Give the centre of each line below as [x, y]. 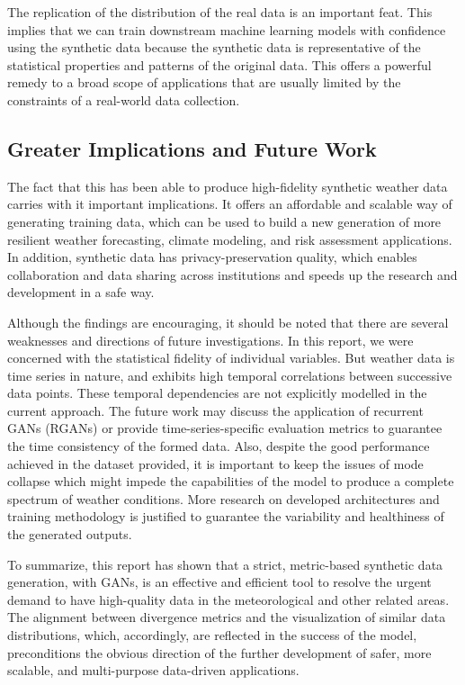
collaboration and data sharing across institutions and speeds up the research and [232, 274]
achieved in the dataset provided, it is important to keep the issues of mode [215, 463]
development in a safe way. [81, 292]
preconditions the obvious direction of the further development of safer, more [219, 652]
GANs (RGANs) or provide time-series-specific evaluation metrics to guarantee [225, 428]
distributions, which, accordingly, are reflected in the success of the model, [212, 635]
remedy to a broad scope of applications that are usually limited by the [204, 82]
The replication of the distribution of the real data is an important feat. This [220, 12]
